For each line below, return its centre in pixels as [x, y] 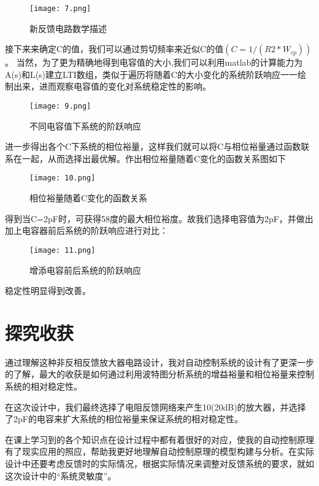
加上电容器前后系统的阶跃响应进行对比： [86, 230]
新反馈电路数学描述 [68, 28]
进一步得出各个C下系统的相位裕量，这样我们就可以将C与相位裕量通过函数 [153, 146]
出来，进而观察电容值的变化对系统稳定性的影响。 [112, 86]
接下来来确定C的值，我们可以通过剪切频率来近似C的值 [114, 49]
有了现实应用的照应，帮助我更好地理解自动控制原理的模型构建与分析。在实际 [159, 451]
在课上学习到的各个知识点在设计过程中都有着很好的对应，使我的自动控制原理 [159, 439]
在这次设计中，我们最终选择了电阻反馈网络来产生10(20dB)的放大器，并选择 [156, 407]
